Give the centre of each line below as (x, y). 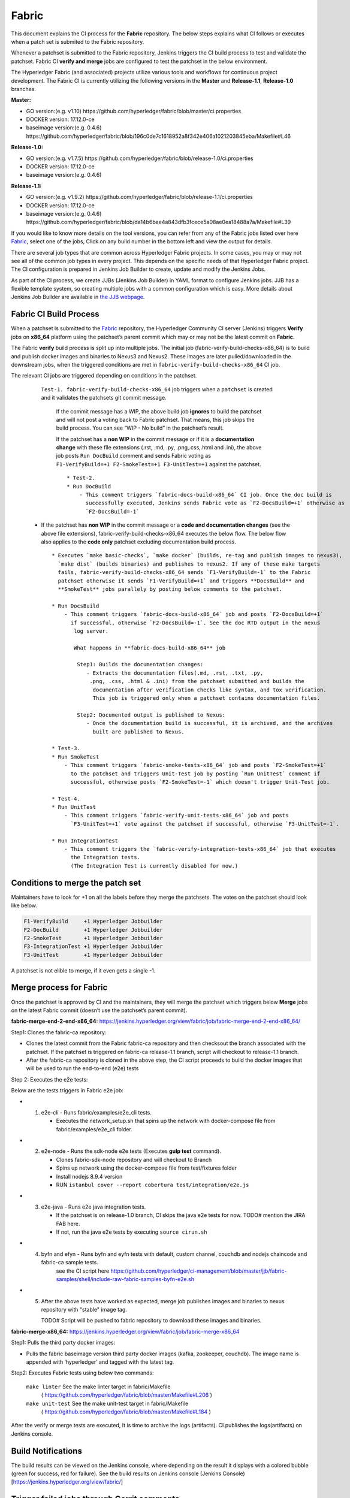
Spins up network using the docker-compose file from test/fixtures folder (146, 1168)
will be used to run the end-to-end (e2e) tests (82, 1068)
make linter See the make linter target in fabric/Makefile (98, 1387)
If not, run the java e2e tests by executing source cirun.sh (132, 1232)
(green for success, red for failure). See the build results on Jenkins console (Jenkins (116, 1473)
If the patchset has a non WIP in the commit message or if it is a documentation (155, 439)
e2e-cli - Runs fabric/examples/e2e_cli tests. (96, 1112)
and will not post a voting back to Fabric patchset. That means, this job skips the (155, 419)
